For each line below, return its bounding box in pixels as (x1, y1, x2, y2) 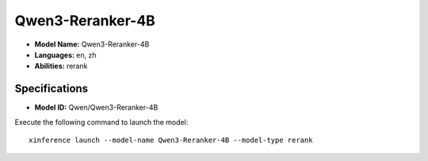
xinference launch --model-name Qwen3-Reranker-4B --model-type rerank (29, 136, 313, 145)
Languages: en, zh (34, 50, 97, 59)
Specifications (14, 82, 89, 95)
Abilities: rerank (34, 62, 88, 71)
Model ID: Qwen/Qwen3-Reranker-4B (34, 103, 159, 112)
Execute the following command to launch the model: (14, 117, 189, 126)
